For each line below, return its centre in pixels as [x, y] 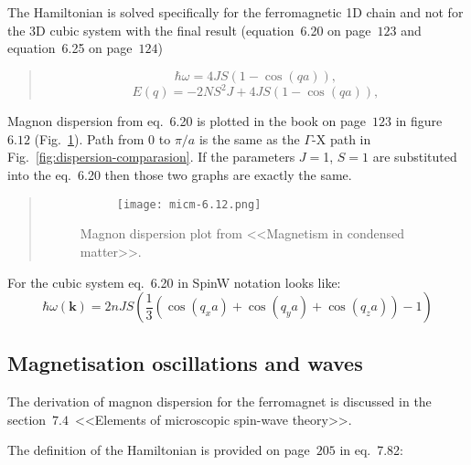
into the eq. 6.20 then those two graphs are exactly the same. [180, 175]
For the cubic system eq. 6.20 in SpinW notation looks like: [174, 282]
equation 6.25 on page [70, 48]
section [27, 419]
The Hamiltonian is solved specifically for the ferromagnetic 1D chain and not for [235, 12]
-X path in [342, 138]
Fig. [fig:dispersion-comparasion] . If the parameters [151, 157]
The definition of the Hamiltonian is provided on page [159, 450]
